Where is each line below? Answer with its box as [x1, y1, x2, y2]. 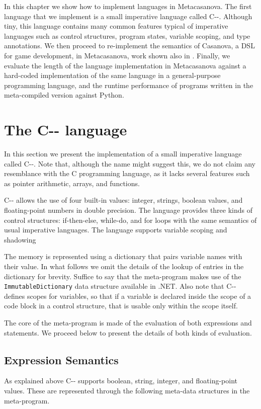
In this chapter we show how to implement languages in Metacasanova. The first [4, 1, 252, 11]
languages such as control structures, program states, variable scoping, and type [4, 30, 250, 41]
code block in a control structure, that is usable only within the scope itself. [4, 300, 238, 311]
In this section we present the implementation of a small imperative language [4, 148, 242, 159]
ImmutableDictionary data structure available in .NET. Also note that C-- [4, 281, 236, 291]
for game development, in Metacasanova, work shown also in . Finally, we [4, 50, 230, 60]
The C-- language [4, 119, 127, 140]
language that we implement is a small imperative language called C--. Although [4, 11, 252, 21]
